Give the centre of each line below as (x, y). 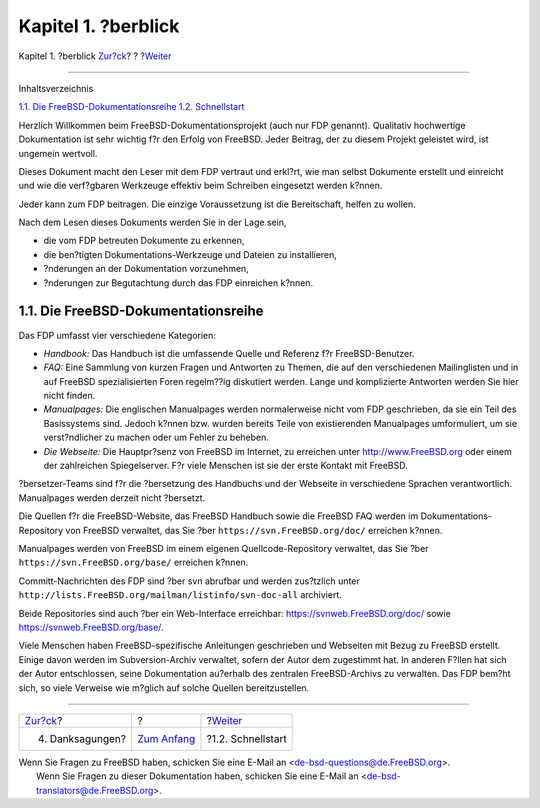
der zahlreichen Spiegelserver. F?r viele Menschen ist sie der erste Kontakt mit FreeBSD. (226, 466)
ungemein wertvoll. (58, 153)
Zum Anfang (166, 738)
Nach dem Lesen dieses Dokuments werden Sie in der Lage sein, (152, 222)
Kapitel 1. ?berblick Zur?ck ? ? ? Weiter (95, 56)
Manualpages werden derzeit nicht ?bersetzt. (111, 497)
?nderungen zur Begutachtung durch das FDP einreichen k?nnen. (178, 282)
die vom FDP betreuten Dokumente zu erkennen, (144, 241)
